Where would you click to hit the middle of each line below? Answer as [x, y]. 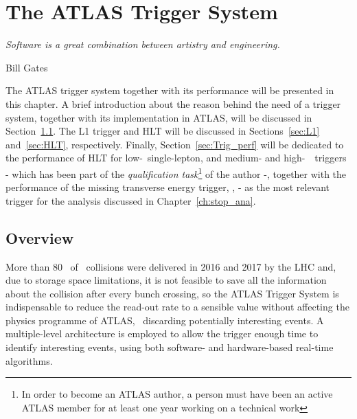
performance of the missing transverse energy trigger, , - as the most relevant [168, 187]
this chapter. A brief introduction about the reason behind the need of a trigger [173, 103]
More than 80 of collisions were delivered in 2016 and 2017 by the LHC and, [171, 266]
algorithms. [29, 360]
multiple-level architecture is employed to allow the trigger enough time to [162, 333]
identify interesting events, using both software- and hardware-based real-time [170, 347]
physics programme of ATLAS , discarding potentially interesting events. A [165, 320]
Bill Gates [27, 67]
